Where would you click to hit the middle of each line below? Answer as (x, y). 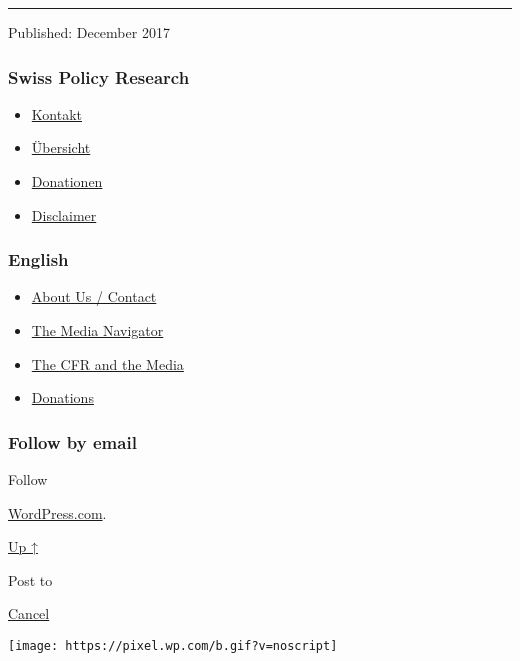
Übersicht (61, 147)
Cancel (29, 613)
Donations (62, 397)
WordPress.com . (57, 512)
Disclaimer (64, 214)
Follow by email (72, 441)
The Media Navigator (97, 330)
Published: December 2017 (89, 32)
